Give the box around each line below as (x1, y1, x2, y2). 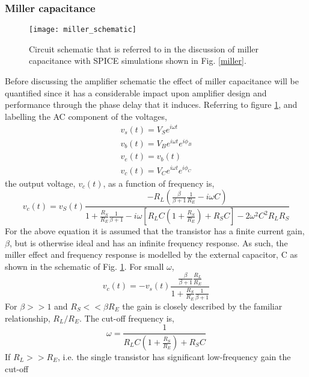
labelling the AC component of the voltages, (5, 110, 167, 122)
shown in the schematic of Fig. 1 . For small (5, 260, 164, 272)
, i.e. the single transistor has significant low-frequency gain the (58, 351, 291, 363)
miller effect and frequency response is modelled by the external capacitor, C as (5, 248, 298, 261)
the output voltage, (5, 176, 76, 189)
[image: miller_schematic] (29, 25, 136, 34)
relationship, (5, 311, 50, 324)
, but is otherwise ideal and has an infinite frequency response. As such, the (9, 236, 288, 249)
